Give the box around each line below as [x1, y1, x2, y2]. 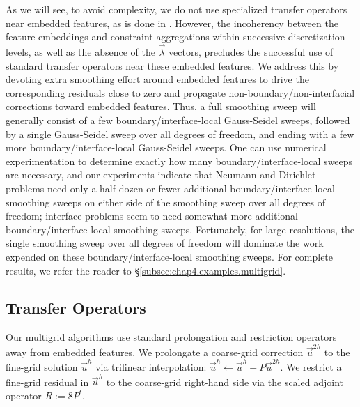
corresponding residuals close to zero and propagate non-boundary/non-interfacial [6, 85, 355, 100]
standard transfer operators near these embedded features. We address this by [6, 58, 339, 72]
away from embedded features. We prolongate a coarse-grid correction [6, 344, 304, 359]
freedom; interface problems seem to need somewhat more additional [6, 208, 298, 223]
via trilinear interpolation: [95, 359, 207, 374]
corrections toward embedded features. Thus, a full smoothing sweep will [6, 99, 316, 114]
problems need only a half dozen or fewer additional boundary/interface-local [6, 181, 335, 195]
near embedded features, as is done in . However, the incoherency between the [6, 15, 338, 30]
